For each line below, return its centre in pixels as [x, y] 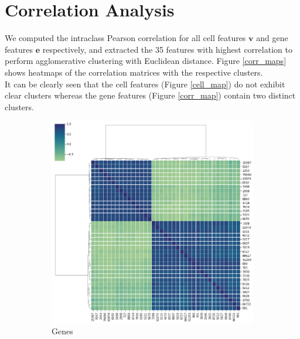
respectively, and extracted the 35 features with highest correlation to [167, 49]
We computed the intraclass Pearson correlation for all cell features [125, 38]
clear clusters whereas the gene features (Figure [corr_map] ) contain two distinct [150, 95]
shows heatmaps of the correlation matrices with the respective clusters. [134, 72]
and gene [272, 38]
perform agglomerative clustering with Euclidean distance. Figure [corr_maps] [146, 61]
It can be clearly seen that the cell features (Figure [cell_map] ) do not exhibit [145, 84]
